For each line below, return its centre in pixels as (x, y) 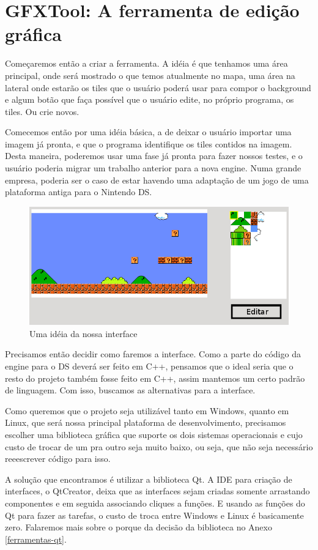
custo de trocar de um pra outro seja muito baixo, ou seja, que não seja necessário (159, 446)
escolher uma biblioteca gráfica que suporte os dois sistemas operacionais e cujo (154, 434)
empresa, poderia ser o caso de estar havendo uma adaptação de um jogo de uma (157, 180)
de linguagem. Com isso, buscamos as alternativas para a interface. (130, 390)
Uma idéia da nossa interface (83, 333)
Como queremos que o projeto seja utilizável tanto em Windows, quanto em (147, 410)
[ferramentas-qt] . (36, 539)
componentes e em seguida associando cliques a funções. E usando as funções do (155, 503)
